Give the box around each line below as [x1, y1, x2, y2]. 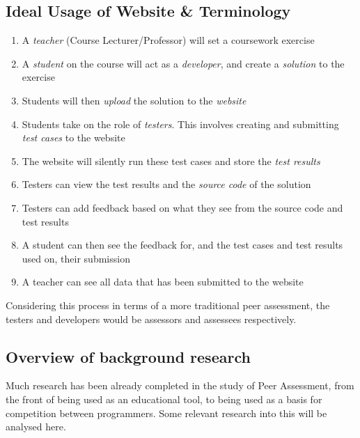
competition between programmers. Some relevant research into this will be [6, 405, 327, 420]
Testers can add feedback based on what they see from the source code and [22, 200, 343, 214]
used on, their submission [22, 251, 130, 265]
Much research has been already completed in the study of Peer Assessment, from [6, 378, 354, 393]
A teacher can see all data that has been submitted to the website [22, 274, 304, 289]
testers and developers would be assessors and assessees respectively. [6, 311, 297, 326]
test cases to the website [22, 130, 125, 145]
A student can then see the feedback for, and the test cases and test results [22, 237, 343, 252]
